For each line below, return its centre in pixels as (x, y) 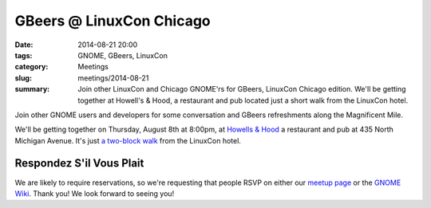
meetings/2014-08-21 (113, 78)
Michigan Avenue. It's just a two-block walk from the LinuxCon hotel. (128, 140)
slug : (23, 78)
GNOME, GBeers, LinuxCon (123, 55)
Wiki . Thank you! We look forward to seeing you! (95, 193)
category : (32, 67)
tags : (24, 55)
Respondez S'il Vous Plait (79, 163)
